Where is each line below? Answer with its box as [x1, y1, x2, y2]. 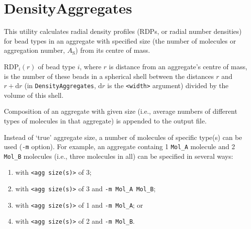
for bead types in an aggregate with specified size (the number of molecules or [4, 35, 236, 46]
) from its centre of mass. [75, 45, 150, 55]
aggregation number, [4, 45, 65, 55]
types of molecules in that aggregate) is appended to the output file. [4, 115, 207, 125]
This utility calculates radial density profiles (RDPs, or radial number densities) [4, 26, 242, 36]
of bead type [38, 61, 75, 71]
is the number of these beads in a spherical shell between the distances [4, 71, 214, 81]
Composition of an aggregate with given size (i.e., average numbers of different [4, 106, 237, 116]
